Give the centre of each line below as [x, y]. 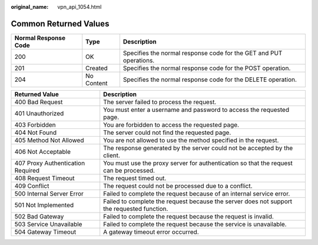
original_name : [30, 7]
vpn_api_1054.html [79, 7]
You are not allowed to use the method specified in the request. [191, 140]
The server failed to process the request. [160, 102]
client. [112, 155]
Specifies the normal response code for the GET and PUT [203, 53]
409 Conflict [32, 186]
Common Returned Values [60, 24]
